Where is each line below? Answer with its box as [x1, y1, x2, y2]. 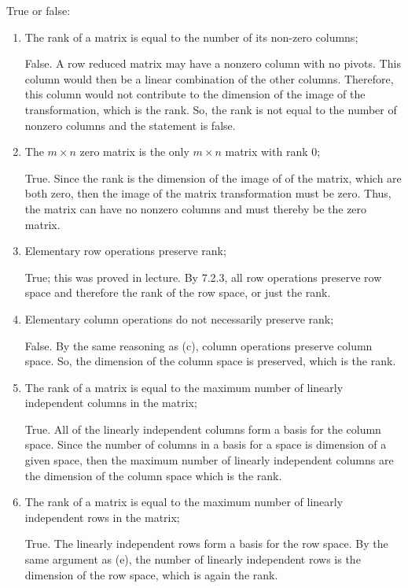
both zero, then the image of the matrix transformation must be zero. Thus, [24, 185, 391, 202]
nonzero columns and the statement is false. [24, 116, 236, 133]
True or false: [6, 2, 71, 18]
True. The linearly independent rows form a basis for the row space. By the [24, 535, 388, 552]
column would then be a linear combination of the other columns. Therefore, [24, 70, 394, 87]
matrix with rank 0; [225, 143, 321, 160]
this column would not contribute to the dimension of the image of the [24, 86, 366, 102]
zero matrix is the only [79, 143, 189, 160]
